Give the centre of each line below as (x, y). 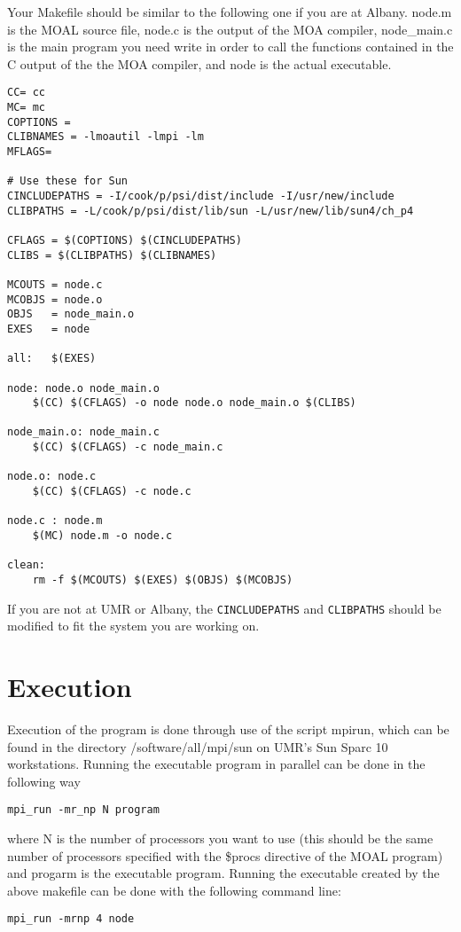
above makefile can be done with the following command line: (174, 890)
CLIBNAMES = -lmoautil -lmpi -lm (105, 137)
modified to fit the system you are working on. (133, 626)
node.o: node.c (52, 477)
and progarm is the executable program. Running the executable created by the (223, 873)
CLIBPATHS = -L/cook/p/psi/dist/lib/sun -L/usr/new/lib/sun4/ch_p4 (211, 211)
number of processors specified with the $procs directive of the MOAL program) (225, 855)
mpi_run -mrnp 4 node (71, 919)
